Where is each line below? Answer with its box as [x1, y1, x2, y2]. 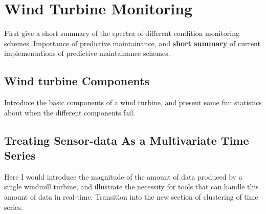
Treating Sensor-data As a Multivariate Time [4, 132, 249, 148]
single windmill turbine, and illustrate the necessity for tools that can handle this [4, 181, 259, 192]
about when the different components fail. [4, 107, 136, 118]
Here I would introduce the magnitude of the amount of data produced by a [4, 171, 242, 182]
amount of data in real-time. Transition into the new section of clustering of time [4, 191, 258, 202]
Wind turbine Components [4, 73, 149, 89]
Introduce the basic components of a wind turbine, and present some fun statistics [4, 97, 262, 108]
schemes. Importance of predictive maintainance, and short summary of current [4, 37, 260, 48]
